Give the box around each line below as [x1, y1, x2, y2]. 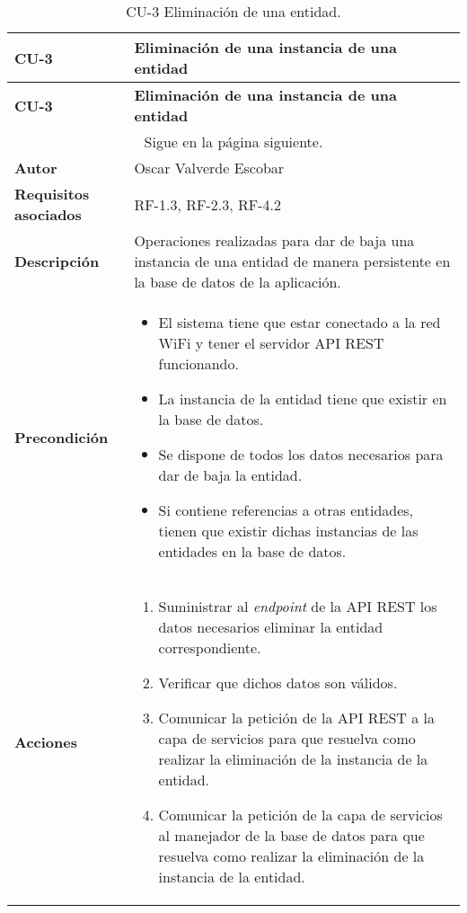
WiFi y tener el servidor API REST [158, 332, 384, 353]
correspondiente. [158, 637, 261, 658]
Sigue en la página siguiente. [144, 131, 323, 152]
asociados [14, 204, 82, 225]
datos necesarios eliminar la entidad [158, 616, 383, 637]
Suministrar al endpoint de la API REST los [158, 596, 437, 616]
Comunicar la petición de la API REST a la [158, 707, 435, 728]
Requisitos [14, 183, 90, 204]
